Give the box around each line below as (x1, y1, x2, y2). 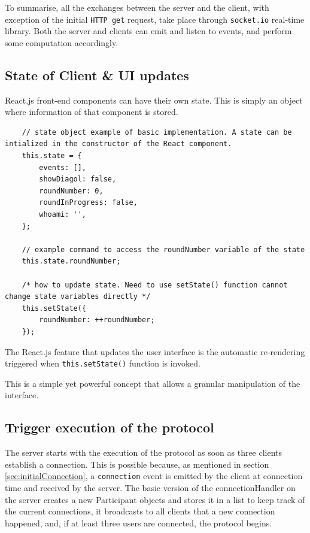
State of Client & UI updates (5, 65, 189, 84)
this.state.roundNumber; (22, 257, 121, 266)
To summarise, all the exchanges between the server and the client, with (5, 1, 269, 13)
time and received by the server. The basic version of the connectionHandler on (5, 481, 296, 493)
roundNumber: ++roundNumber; (39, 316, 155, 325)
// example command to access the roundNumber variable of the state (22, 245, 305, 254)
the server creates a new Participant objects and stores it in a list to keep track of (5, 493, 305, 505)
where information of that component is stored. (5, 105, 178, 118)
